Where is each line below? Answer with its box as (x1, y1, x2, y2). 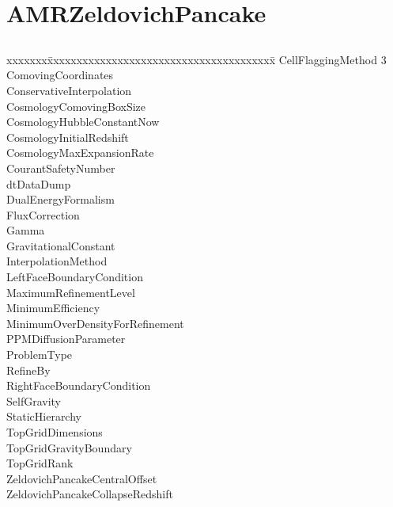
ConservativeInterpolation (6, 82, 132, 98)
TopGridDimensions (6, 424, 103, 440)
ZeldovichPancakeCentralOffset (6, 470, 157, 486)
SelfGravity (6, 392, 61, 409)
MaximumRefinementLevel (6, 284, 135, 300)
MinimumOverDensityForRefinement (6, 314, 184, 331)
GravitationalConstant (6, 237, 115, 253)
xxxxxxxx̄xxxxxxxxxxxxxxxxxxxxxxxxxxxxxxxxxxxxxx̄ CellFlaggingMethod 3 (6, 51, 387, 67)
